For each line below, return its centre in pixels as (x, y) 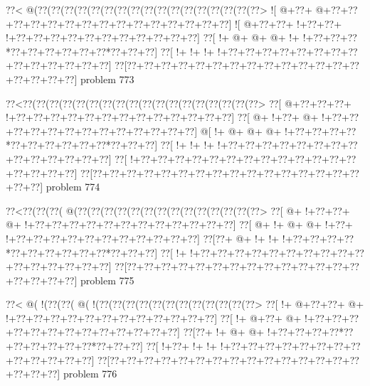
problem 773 (107, 79)
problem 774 (73, 187)
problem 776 (90, 374)
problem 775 (107, 280)
